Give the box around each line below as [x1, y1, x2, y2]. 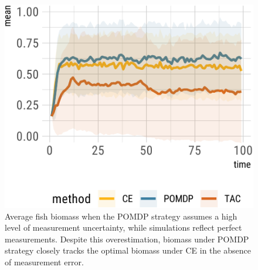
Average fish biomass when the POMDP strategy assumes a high [5, 210, 237, 222]
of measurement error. [5, 255, 84, 268]
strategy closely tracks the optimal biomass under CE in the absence [5, 244, 251, 256]
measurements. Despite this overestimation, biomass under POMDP [5, 232, 249, 245]
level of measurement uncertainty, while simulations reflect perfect [5, 221, 242, 234]
